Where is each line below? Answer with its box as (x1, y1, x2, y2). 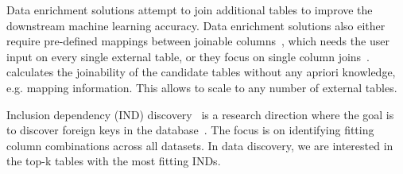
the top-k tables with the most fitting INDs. (6, 153, 221, 169)
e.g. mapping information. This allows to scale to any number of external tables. (6, 79, 397, 95)
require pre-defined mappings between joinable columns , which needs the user (6, 33, 389, 49)
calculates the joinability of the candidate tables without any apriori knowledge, (6, 64, 396, 80)
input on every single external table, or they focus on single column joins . (6, 48, 370, 64)
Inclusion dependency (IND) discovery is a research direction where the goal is (6, 106, 394, 122)
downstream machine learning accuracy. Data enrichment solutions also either (6, 17, 386, 33)
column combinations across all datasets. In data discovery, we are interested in (6, 137, 393, 153)
